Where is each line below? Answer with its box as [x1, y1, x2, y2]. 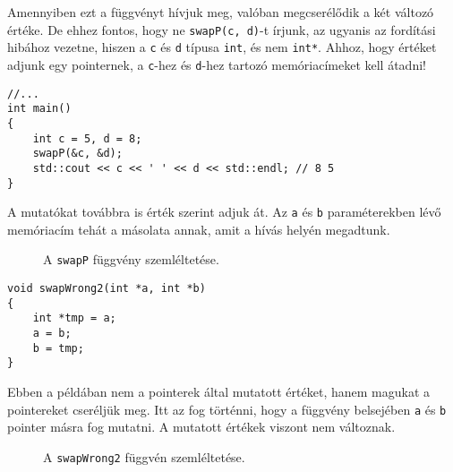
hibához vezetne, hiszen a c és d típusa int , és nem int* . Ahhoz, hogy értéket [7, 38, 437, 56]
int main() [7, 102, 72, 116]
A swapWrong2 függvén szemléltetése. [43, 447, 245, 466]
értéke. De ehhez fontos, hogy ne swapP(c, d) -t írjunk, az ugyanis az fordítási [7, 20, 436, 39]
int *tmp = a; [32, 312, 116, 325]
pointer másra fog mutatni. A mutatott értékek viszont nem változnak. [7, 417, 396, 436]
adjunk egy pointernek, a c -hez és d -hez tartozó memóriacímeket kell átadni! [7, 55, 426, 73]
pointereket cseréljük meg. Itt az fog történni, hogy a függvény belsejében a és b [7, 399, 447, 418]
